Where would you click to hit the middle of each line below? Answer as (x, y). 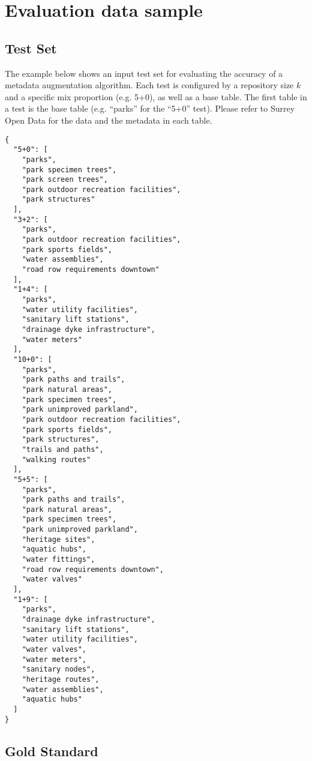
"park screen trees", (65, 180)
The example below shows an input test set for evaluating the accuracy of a (144, 73)
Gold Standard (52, 750)
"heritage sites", (58, 539)
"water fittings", (58, 560)
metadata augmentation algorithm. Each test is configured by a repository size (149, 85)
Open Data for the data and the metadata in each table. (109, 120)
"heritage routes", (61, 679)
